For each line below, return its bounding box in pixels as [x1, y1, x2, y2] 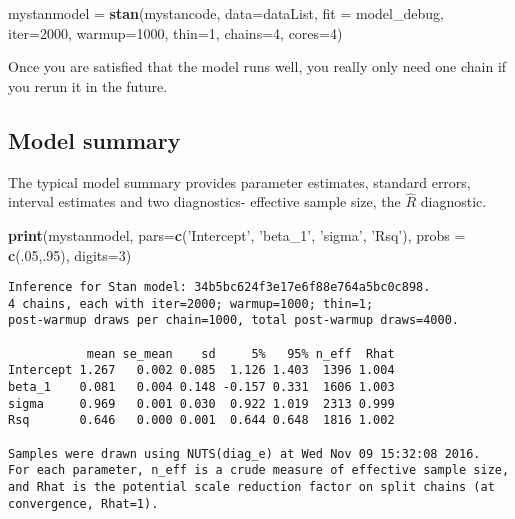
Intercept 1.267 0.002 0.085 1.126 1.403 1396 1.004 [8, 363, 395, 378]
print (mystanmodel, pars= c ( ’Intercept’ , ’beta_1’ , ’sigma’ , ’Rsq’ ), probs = [8, 224, 466, 245]
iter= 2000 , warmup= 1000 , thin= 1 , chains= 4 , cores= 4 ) [8, 22, 343, 43]
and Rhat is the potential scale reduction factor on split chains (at [8, 480, 495, 495]
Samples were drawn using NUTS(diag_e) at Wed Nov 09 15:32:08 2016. [8, 446, 481, 461]
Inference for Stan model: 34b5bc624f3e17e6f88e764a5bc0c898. [8, 280, 431, 295]
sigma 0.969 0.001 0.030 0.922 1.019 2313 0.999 [8, 396, 395, 411]
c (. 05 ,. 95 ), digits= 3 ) [8, 244, 132, 265]
